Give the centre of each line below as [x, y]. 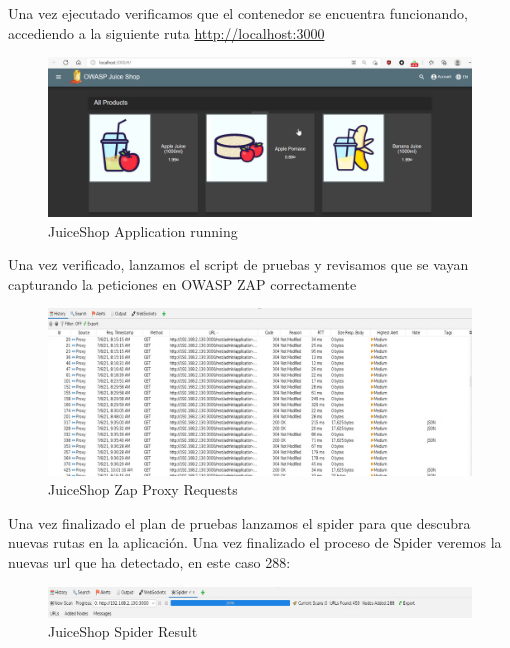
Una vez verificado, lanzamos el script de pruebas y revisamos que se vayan [238, 264]
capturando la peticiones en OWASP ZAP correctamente [182, 283]
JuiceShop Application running [143, 230]
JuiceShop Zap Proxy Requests [143, 489]
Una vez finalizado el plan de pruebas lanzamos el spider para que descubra [239, 522]
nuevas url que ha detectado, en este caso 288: [149, 562]
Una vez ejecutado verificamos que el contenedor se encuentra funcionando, [238, 13]
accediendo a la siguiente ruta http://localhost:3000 [166, 32]
